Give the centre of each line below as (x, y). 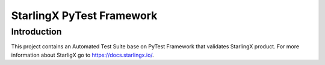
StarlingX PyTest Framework (84, 16)
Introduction (36, 32)
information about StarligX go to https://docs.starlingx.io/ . (83, 55)
